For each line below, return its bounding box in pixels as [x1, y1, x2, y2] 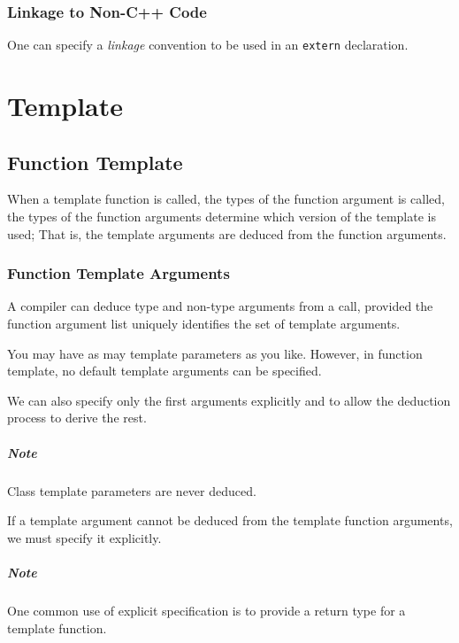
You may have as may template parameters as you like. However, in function [7, 344, 423, 362]
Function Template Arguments [7, 262, 230, 284]
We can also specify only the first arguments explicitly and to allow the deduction [7, 391, 451, 409]
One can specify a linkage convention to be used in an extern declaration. [7, 35, 409, 54]
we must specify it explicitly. [7, 528, 162, 546]
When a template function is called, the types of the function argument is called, [7, 190, 445, 208]
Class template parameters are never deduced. [7, 481, 256, 500]
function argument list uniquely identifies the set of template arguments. [7, 314, 401, 333]
